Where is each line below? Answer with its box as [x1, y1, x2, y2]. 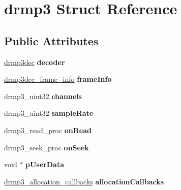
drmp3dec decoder [4, 56, 65, 67]
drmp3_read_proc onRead [4, 124, 92, 135]
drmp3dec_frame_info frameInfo [4, 74, 112, 84]
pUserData [25, 159, 64, 170]
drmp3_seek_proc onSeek [4, 142, 89, 152]
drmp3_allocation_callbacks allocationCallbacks [4, 176, 164, 186]
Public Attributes [4, 33, 99, 48]
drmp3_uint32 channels [4, 90, 82, 101]
